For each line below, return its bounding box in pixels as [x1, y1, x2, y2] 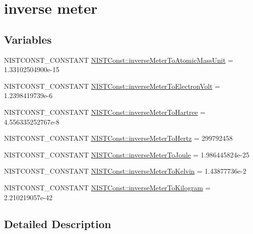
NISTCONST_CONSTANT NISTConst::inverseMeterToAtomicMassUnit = [4, 54, 233, 65]
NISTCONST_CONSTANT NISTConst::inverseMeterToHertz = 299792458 [4, 133, 233, 143]
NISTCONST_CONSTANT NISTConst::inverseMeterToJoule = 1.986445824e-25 [4, 149, 250, 159]
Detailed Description [4, 216, 112, 231]
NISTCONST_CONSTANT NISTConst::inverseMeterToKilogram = [4, 182, 211, 192]
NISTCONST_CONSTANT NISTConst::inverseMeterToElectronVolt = [4, 80, 220, 91]
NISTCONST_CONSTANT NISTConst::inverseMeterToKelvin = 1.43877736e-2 [4, 166, 247, 176]
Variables [4, 31, 52, 47]
